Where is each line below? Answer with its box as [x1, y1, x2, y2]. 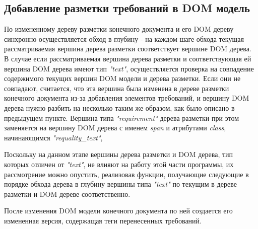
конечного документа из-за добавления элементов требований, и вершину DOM [4, 93, 249, 103]
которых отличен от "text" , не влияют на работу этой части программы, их [4, 159, 234, 169]
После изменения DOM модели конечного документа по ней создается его [4, 205, 233, 216]
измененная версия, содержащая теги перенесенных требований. [4, 215, 202, 225]
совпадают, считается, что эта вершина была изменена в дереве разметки [4, 83, 229, 93]
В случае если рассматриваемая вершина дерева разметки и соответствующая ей [4, 53, 251, 63]
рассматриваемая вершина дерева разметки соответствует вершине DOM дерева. [4, 43, 251, 54]
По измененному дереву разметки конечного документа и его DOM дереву [4, 24, 234, 34]
